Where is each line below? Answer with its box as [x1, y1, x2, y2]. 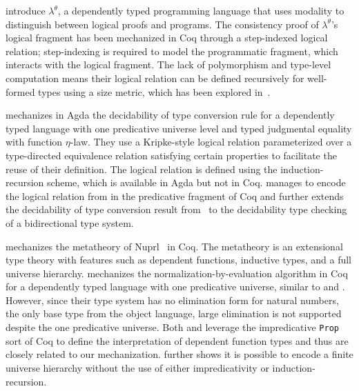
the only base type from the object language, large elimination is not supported [6, 306, 342, 321]
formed [6, 84, 35, 99]
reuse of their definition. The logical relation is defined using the [6, 161, 278, 176]
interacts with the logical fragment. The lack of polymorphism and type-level [6, 57, 331, 72]
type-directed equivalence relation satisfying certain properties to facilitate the [6, 148, 337, 162]
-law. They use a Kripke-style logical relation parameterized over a [70, 134, 352, 149]
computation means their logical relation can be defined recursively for [6, 70, 304, 85]
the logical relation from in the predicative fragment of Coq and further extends [6, 188, 344, 203]
